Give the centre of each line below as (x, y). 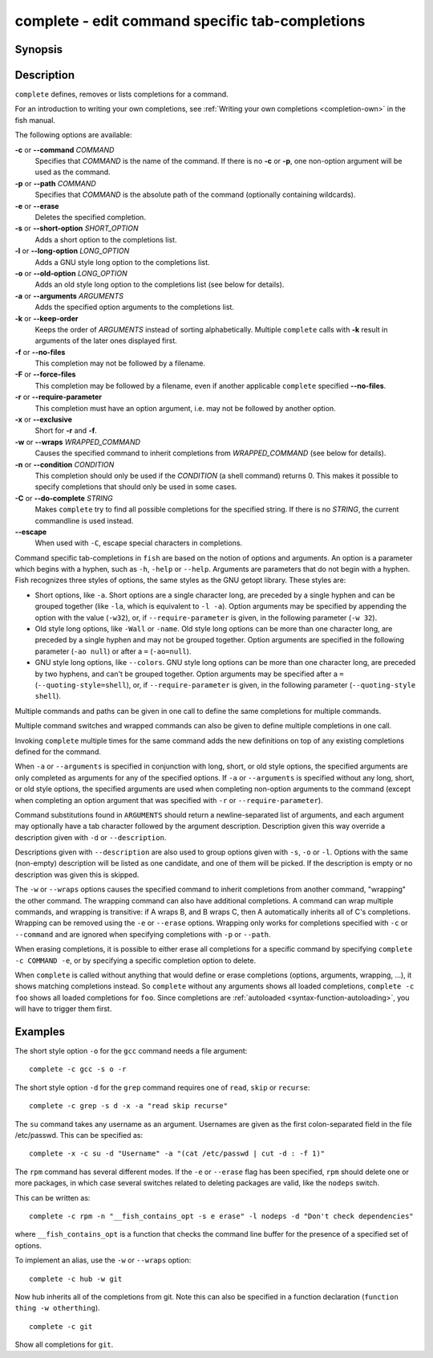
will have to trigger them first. (63, 1009)
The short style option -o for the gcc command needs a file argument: (131, 1051)
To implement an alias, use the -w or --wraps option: (103, 1260)
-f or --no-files (40, 352)
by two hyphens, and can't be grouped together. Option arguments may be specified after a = (189, 674)
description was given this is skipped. (77, 875)
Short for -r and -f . (66, 430)
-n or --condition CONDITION (65, 464)
